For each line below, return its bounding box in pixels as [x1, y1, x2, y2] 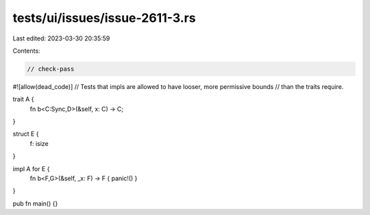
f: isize [29, 139, 49, 147]
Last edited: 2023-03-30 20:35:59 [12, 34, 110, 42]
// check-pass [27, 65, 75, 73]
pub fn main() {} [12, 199, 58, 207]
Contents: [12, 47, 40, 55]
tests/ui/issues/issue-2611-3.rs [12, 10, 196, 25]
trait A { [12, 95, 34, 103]
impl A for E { [12, 164, 50, 173]
